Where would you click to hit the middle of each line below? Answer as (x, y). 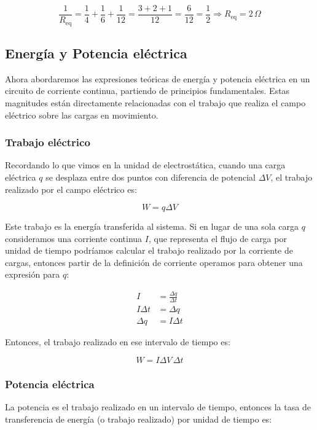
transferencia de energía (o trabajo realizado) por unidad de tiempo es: (139, 419)
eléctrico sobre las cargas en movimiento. (82, 115)
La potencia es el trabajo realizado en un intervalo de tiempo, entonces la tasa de (158, 407)
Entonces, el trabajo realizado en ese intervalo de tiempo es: (118, 342)
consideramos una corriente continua (74, 238)
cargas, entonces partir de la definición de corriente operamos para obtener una (154, 262)
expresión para (33, 274)
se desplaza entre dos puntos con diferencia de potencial (151, 177)
